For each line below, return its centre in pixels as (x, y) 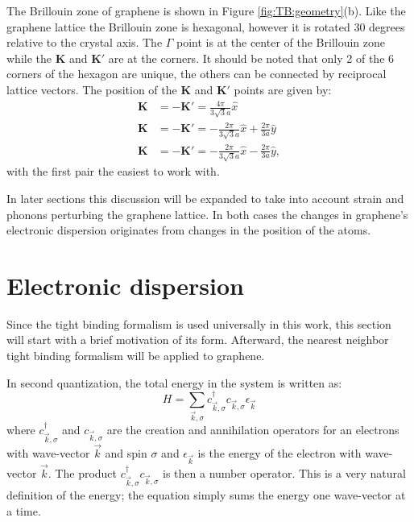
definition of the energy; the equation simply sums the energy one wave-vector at (206, 495)
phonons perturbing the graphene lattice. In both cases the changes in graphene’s (207, 214)
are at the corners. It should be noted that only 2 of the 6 (251, 58)
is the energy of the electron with (279, 453)
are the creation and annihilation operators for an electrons (253, 429)
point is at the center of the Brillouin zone (281, 42)
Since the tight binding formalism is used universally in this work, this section (199, 323)
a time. (24, 510)
